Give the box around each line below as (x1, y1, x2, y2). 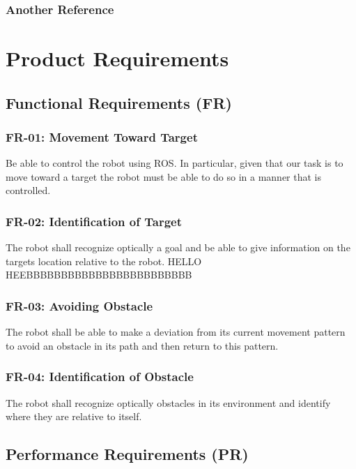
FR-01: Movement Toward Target (6, 128, 198, 145)
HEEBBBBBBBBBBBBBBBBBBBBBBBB (6, 267, 192, 282)
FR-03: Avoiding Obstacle (6, 297, 153, 314)
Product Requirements (6, 44, 229, 73)
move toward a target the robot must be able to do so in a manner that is (6, 169, 322, 184)
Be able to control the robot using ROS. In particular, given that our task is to (6, 156, 343, 170)
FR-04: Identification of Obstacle (6, 368, 194, 385)
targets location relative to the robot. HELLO (6, 253, 202, 268)
